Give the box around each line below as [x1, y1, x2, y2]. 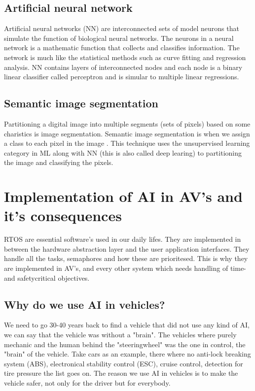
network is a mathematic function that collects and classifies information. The [4, 42, 240, 53]
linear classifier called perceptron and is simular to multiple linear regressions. [4, 71, 239, 82]
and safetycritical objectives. [4, 272, 90, 283]
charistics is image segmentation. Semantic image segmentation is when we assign [4, 128, 250, 138]
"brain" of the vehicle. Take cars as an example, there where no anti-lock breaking [4, 349, 251, 359]
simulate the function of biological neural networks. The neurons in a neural [4, 33, 234, 43]
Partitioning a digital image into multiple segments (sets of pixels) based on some [4, 118, 251, 129]
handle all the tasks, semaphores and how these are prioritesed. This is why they [4, 253, 248, 263]
